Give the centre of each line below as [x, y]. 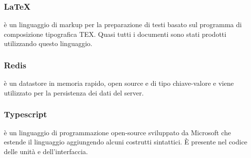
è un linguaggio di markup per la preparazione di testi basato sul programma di [123, 24]
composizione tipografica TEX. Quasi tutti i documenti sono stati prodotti [115, 34]
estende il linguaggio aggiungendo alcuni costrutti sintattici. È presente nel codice [126, 142]
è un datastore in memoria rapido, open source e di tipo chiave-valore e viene [119, 83]
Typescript [26, 114]
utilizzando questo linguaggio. [48, 43]
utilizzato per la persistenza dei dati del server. [74, 92]
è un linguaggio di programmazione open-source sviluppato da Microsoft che [117, 132]
